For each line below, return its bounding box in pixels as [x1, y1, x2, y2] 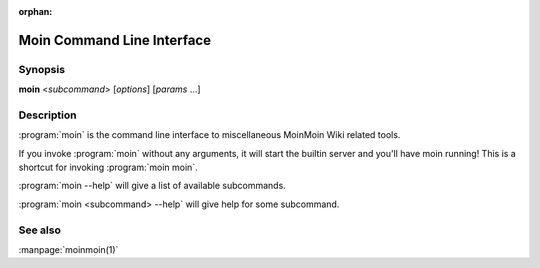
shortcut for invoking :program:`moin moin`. [18, 161, 199, 174]
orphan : [18, 6, 53, 17]
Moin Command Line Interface [18, 31, 212, 49]
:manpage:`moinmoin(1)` [18, 244, 119, 255]
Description [18, 108, 77, 122]
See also [18, 223, 62, 237]
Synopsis [18, 62, 65, 76]
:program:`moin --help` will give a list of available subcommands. [18, 180, 287, 192]
